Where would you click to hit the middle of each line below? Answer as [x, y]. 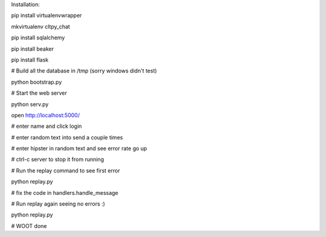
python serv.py [30, 104]
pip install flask [30, 60]
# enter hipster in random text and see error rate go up [79, 148]
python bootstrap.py [37, 82]
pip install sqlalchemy [38, 38]
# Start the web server [39, 93]
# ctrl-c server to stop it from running [58, 159]
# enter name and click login [46, 126]
